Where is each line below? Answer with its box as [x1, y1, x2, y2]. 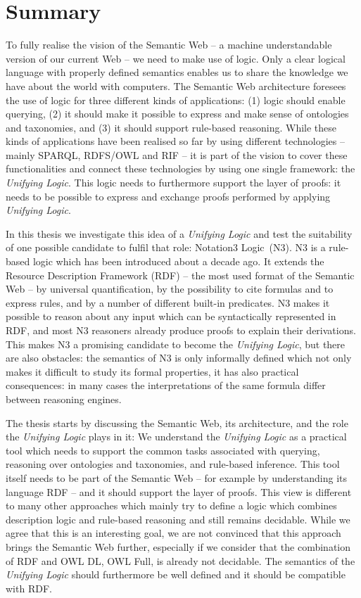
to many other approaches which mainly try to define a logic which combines [6, 498, 337, 513]
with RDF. [6, 580, 52, 595]
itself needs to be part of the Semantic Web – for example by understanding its [6, 470, 347, 485]
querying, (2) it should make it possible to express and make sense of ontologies [6, 106, 349, 121]
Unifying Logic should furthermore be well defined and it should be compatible [6, 567, 346, 582]
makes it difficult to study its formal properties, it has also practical [6, 364, 299, 378]
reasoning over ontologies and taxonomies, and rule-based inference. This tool [6, 457, 340, 471]
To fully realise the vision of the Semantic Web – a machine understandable [6, 37, 332, 52]
